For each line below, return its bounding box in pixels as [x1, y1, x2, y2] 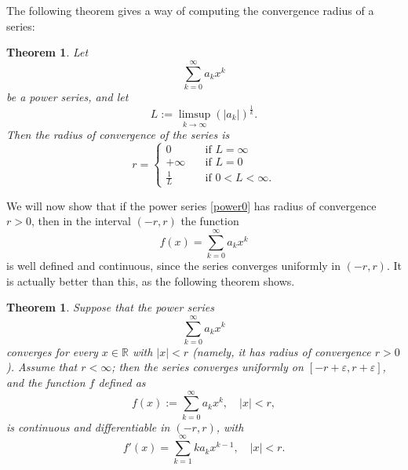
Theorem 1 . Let [6, 44, 89, 60]
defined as [98, 374, 146, 391]
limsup [178, 108, 211, 120]
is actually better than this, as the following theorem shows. [6, 272, 295, 289]
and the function [6, 374, 86, 391]
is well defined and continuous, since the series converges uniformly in [6, 257, 341, 273]
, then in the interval [31, 213, 131, 229]
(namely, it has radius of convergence [192, 343, 371, 359]
